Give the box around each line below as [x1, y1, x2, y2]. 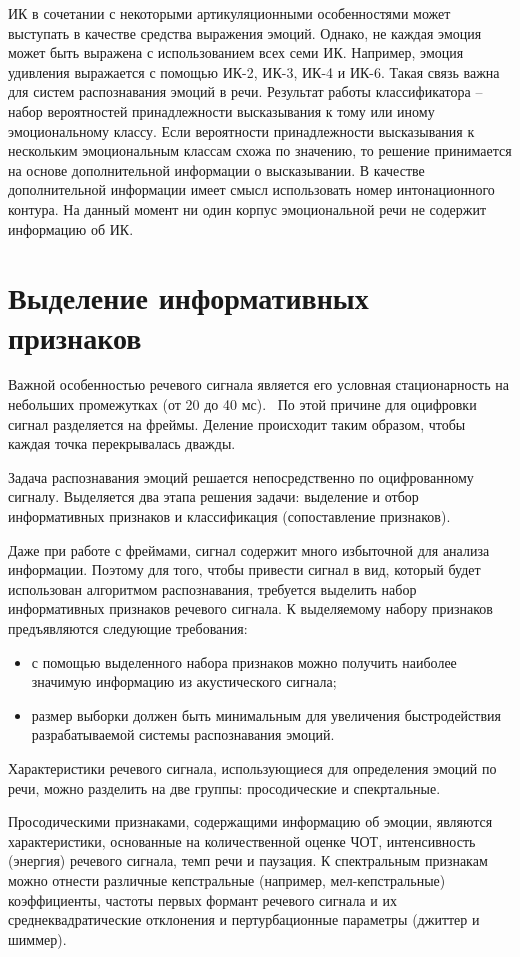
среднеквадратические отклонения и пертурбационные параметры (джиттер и [8, 909, 480, 930]
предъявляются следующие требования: [8, 617, 248, 638]
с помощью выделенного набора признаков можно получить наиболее [31, 651, 457, 672]
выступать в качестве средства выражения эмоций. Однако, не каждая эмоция [8, 22, 482, 43]
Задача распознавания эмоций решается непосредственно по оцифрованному [8, 466, 474, 487]
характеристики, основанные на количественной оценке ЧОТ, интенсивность [8, 830, 476, 851]
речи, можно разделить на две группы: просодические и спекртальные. [8, 777, 441, 798]
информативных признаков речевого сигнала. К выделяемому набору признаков [8, 598, 493, 619]
